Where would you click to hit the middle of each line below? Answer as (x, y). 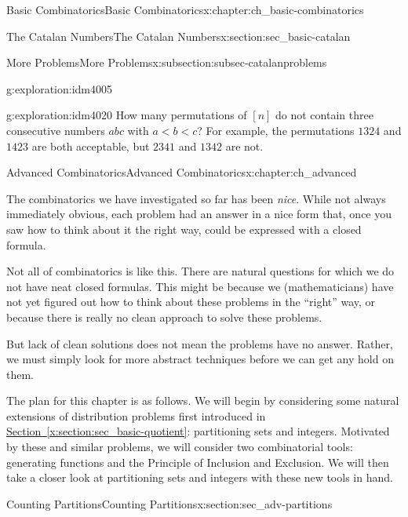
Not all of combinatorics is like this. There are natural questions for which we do (200, 271)
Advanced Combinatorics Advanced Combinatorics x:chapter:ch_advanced (182, 172)
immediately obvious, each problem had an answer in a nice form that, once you (199, 214)
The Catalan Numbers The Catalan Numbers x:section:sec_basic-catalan (178, 36)
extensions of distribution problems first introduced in (136, 415)
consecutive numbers (56, 130)
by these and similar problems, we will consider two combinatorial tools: (180, 447)
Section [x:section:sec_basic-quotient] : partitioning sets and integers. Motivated (198, 431)
